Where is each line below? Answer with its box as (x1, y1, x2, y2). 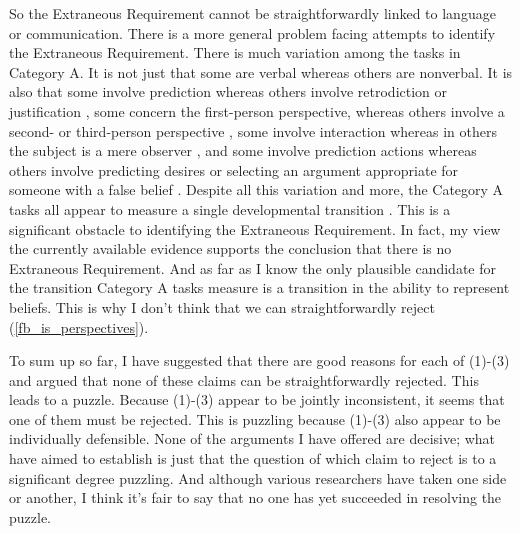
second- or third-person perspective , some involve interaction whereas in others (9, 120, 497, 141)
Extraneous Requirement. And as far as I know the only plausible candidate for (9, 257, 496, 278)
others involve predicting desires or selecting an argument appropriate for (9, 159, 459, 180)
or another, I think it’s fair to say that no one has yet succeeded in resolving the (9, 487, 502, 508)
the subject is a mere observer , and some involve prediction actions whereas (9, 140, 477, 161)
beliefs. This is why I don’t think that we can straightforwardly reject (9, 296, 435, 317)
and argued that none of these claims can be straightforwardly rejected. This (9, 369, 479, 390)
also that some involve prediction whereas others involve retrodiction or (9, 81, 448, 102)
